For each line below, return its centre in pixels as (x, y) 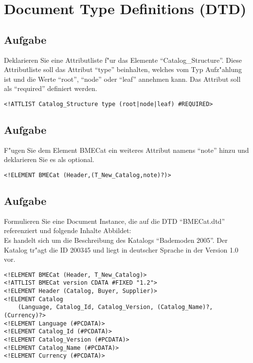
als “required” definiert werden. (51, 88)
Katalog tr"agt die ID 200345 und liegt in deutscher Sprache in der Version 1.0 (121, 249)
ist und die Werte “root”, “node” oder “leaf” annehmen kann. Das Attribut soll (122, 79)
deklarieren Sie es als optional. (49, 159)
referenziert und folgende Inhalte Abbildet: (68, 230)
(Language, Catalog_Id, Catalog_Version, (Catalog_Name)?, (115, 307)
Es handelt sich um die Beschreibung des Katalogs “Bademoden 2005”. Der (116, 240)
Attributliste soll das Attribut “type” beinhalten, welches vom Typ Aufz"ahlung (123, 69)
